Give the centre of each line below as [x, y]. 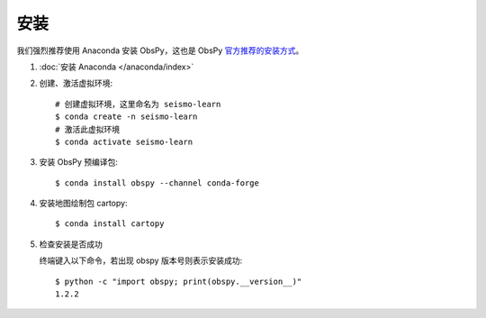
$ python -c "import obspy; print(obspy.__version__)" [179, 281]
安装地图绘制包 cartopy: [83, 204]
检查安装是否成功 [71, 244]
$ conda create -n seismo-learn [126, 117]
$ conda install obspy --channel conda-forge [157, 183]
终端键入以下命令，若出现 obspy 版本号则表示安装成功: [141, 260]
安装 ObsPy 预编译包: [79, 162]
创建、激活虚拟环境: [76, 83]
